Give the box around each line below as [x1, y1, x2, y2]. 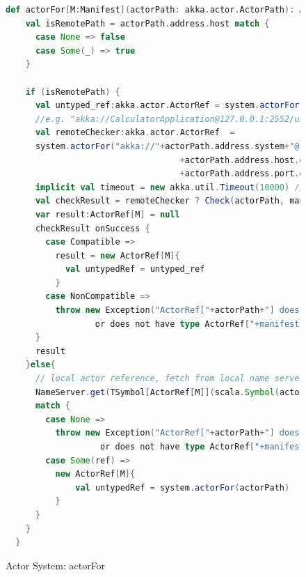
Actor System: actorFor [6, 557, 106, 572]
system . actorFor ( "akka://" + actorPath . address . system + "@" [35, 141, 305, 151]
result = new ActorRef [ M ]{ [55, 250, 180, 261]
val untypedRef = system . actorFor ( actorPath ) [75, 482, 290, 493]
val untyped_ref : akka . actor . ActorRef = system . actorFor [35, 100, 300, 111]
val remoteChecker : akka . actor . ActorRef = [35, 128, 235, 138]
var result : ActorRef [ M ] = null [35, 209, 180, 220]
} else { [25, 360, 56, 370]
